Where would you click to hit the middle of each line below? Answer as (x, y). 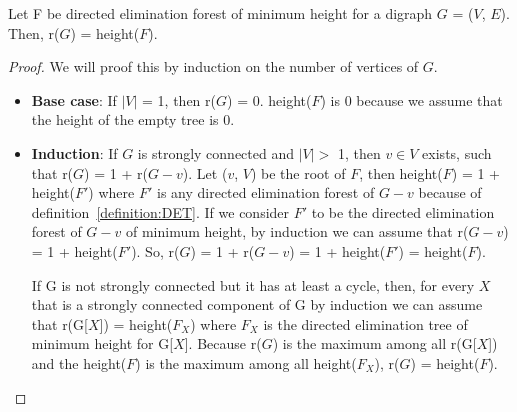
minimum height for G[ (102, 343)
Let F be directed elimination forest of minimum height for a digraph (220, 13)
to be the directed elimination (403, 211)
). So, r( (155, 250)
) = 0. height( (269, 99)
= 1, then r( (179, 99)
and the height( (79, 362)
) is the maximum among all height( (246, 362)
